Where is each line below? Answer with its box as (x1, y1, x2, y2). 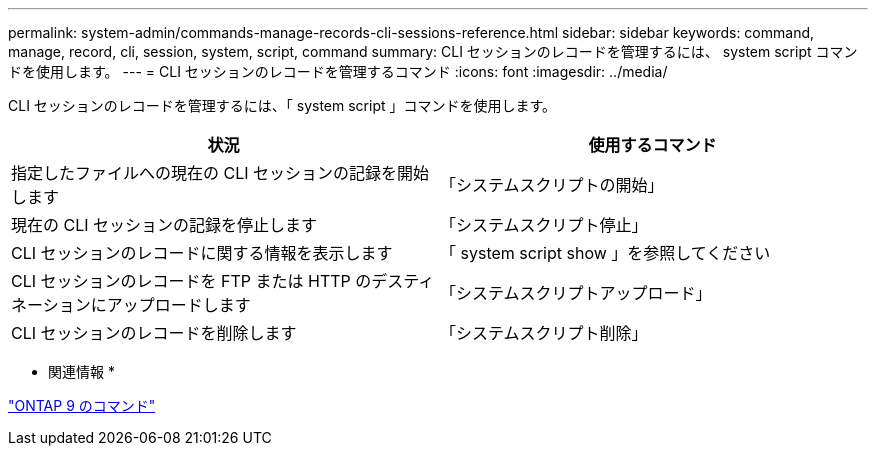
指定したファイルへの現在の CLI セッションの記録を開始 (11, 163, 430, 183)
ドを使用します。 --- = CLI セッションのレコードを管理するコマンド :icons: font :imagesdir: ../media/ (8, 63, 668, 80)
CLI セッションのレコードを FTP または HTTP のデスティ (11, 271, 435, 291)
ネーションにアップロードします (11, 295, 251, 315)
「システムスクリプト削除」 (440, 323, 648, 343)
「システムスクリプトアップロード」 (440, 283, 712, 303)
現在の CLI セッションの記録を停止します (11, 215, 318, 235)
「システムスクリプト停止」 (440, 215, 648, 235)
